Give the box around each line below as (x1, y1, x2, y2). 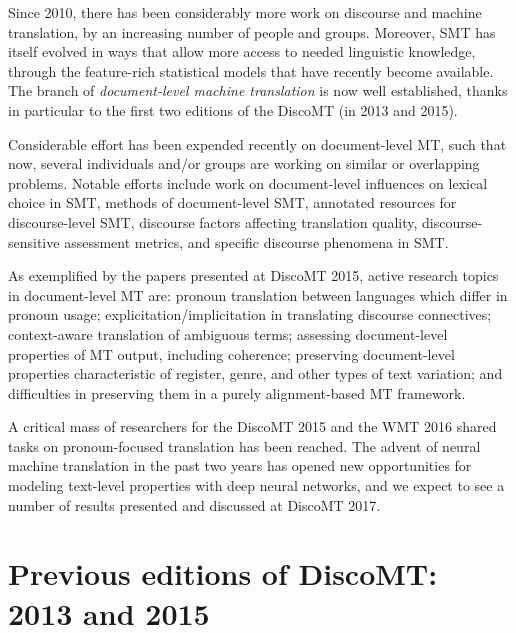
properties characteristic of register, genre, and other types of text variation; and (8, 363, 503, 384)
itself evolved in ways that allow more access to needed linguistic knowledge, (8, 41, 476, 62)
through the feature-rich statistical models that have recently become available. (8, 60, 494, 81)
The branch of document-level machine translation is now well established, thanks (8, 80, 508, 101)
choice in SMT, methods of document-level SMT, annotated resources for (8, 192, 457, 213)
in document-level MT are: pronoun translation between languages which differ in (8, 284, 508, 305)
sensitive (8, 231, 60, 252)
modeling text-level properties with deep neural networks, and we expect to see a (8, 475, 505, 496)
